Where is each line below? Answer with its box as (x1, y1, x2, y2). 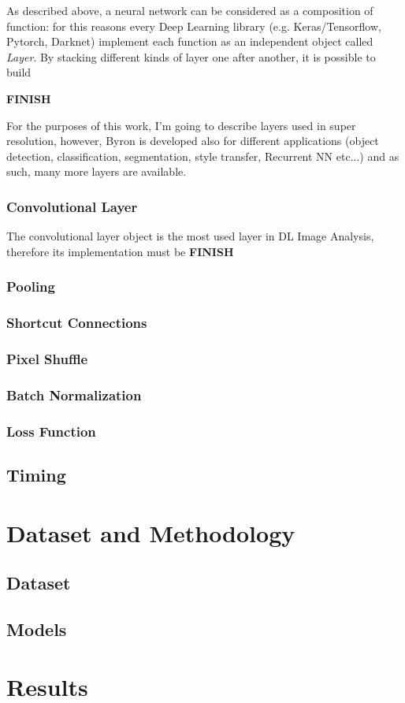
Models (6, 616, 67, 641)
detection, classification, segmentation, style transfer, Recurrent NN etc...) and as (6, 147, 399, 164)
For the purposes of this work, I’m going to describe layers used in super (6, 117, 356, 133)
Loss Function (6, 421, 96, 441)
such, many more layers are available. (6, 163, 187, 180)
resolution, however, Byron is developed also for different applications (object (6, 132, 379, 149)
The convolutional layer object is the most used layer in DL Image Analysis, (6, 228, 374, 244)
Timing (6, 462, 66, 486)
